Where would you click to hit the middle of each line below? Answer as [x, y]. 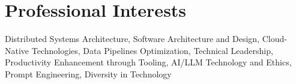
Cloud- [274, 39]
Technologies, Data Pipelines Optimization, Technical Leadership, [152, 50]
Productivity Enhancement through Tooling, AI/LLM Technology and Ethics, [148, 62]
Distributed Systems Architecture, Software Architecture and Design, [132, 39]
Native [17, 50]
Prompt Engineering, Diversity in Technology [88, 73]
